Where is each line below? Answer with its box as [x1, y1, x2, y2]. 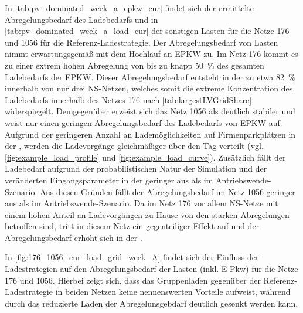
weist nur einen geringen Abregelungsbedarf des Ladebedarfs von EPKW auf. [5, 116, 282, 128]
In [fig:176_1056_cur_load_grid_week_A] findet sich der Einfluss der [5, 251, 259, 263]
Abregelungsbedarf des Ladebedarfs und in [5, 13, 158, 25]
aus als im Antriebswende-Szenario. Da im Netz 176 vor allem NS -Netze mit [5, 197, 278, 209]
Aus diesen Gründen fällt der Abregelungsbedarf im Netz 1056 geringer [39, 185, 295, 198]
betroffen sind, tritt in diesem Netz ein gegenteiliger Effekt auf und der [5, 220, 260, 232]
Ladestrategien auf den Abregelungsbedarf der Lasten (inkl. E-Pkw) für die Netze [5, 263, 298, 275]
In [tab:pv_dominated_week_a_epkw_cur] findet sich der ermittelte [5, 2, 254, 13]
